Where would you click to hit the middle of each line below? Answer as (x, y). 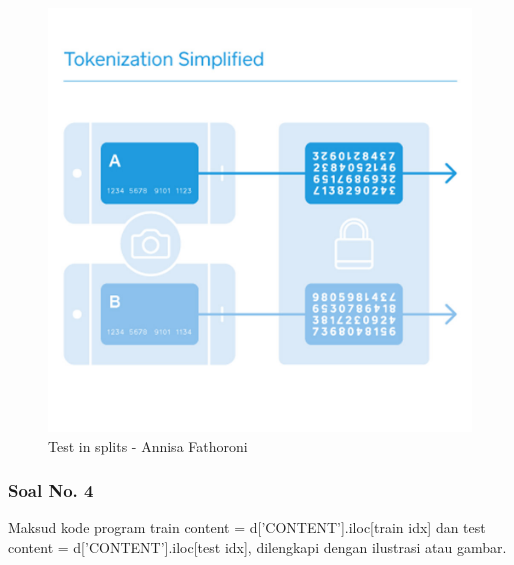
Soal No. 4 (51, 490)
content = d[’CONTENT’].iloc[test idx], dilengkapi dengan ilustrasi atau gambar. (257, 547)
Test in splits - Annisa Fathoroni (148, 445)
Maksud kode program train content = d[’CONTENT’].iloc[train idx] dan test (247, 527)
